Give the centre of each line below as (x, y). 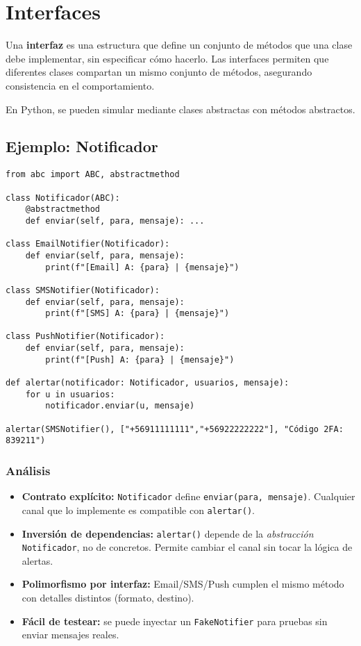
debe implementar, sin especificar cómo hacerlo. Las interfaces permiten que (167, 58)
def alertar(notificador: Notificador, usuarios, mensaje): (148, 383)
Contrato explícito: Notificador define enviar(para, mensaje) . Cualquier (188, 496)
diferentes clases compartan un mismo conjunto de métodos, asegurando (159, 72)
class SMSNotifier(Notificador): (83, 290)
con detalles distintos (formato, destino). (108, 598)
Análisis (28, 470)
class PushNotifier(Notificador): (85, 337)
